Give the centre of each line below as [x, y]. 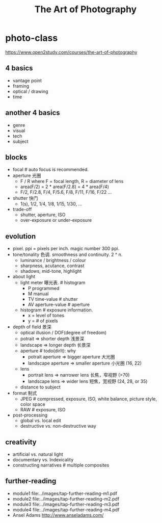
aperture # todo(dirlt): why [48, 351]
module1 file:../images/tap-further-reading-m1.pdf [65, 493]
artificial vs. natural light [38, 454]
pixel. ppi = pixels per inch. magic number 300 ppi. [66, 249]
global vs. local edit [40, 421]
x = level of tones [46, 316]
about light [24, 277]
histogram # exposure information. [57, 310]
